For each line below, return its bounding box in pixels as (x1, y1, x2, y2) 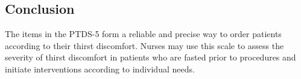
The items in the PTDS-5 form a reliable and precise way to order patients (5, 28, 282, 40)
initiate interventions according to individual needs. (5, 62, 195, 75)
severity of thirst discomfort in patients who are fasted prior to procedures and (5, 51, 296, 63)
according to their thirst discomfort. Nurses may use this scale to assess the (5, 39, 284, 51)
